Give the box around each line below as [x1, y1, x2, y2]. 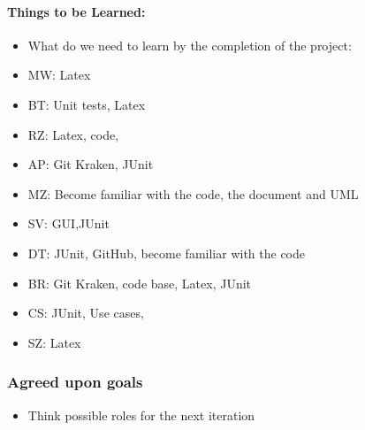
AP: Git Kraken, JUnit [27, 155, 154, 173]
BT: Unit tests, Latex [27, 95, 146, 113]
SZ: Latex [27, 333, 81, 351]
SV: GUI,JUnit [27, 214, 110, 233]
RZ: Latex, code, [27, 125, 119, 143]
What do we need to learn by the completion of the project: [27, 35, 352, 54]
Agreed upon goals [7, 371, 143, 393]
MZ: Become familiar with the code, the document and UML [27, 184, 359, 203]
